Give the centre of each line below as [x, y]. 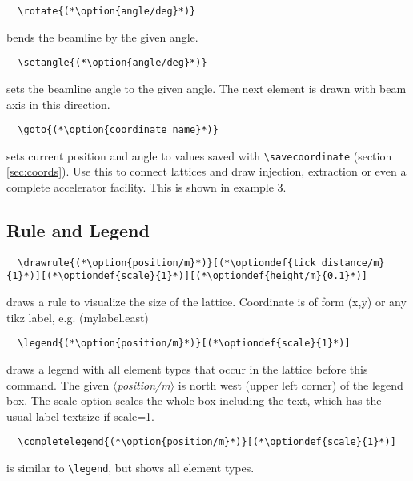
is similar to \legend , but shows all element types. [130, 467]
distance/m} [353, 263]
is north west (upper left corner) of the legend [291, 384]
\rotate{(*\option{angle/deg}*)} [107, 11]
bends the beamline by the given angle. [102, 36]
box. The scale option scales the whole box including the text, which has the [194, 400]
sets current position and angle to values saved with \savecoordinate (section [199, 155]
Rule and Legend [78, 230]
